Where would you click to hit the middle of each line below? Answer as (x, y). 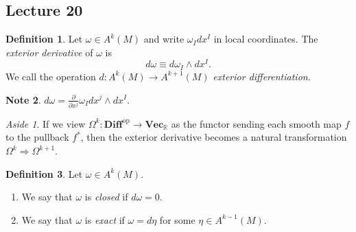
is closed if (106, 197)
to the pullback (37, 137)
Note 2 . (23, 99)
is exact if (105, 219)
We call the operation (51, 76)
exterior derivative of (49, 52)
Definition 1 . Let (44, 39)
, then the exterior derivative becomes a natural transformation (214, 137)
